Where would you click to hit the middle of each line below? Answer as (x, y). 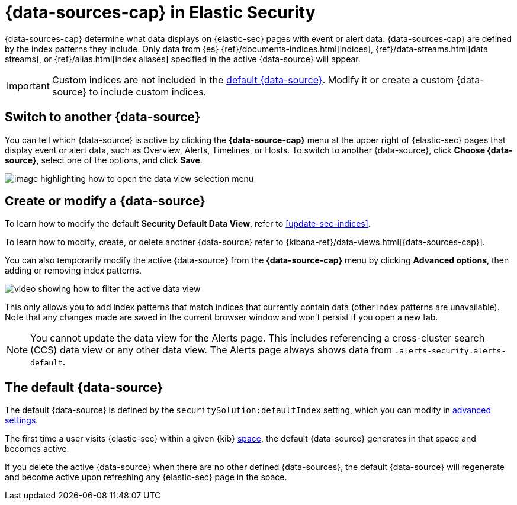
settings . (22, 420)
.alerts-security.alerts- (450, 351)
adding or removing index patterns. (73, 271)
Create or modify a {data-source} (105, 201)
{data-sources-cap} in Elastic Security (160, 12)
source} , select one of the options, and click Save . (104, 160)
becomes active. (37, 449)
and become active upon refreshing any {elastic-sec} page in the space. (146, 477)
